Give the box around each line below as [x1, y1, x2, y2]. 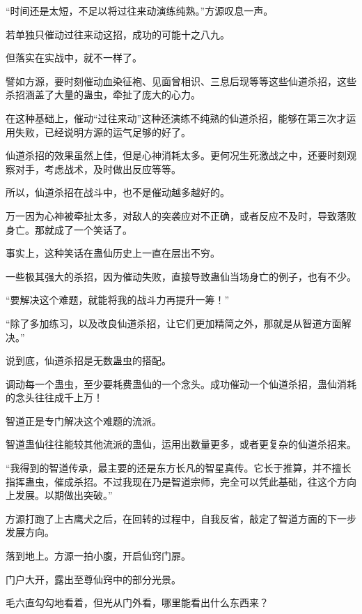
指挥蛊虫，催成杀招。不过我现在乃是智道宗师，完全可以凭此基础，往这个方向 [6, 474, 356, 488]
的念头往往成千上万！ [6, 390, 103, 405]
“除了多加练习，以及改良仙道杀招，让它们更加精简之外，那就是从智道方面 [6, 315, 342, 330]
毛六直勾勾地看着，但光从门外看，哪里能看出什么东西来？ [6, 595, 269, 610]
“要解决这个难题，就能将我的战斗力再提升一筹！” [6, 292, 230, 307]
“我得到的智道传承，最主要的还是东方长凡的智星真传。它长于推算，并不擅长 [6, 460, 352, 475]
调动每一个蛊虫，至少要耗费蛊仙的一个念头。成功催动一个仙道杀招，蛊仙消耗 [6, 376, 356, 391]
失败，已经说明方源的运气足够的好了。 [15, 124, 191, 139]
